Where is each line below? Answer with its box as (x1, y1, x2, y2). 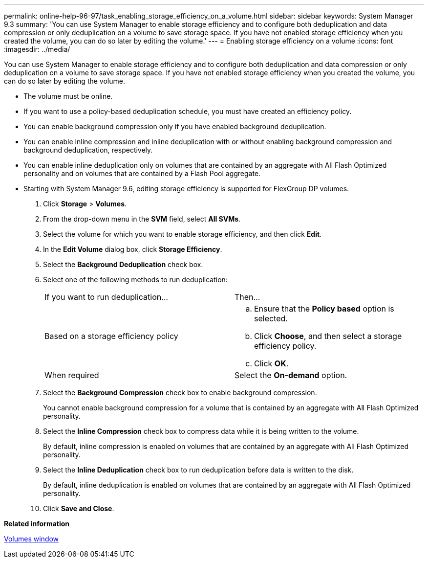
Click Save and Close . (43, 504, 114, 513)
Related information (4, 519, 70, 528)
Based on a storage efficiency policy (44, 331, 178, 341)
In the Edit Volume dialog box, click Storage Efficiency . (43, 245, 222, 253)
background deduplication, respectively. (23, 146, 153, 154)
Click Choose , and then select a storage (254, 331, 402, 341)
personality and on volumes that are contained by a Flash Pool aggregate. (23, 169, 261, 178)
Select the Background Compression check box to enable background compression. (43, 388, 317, 397)
